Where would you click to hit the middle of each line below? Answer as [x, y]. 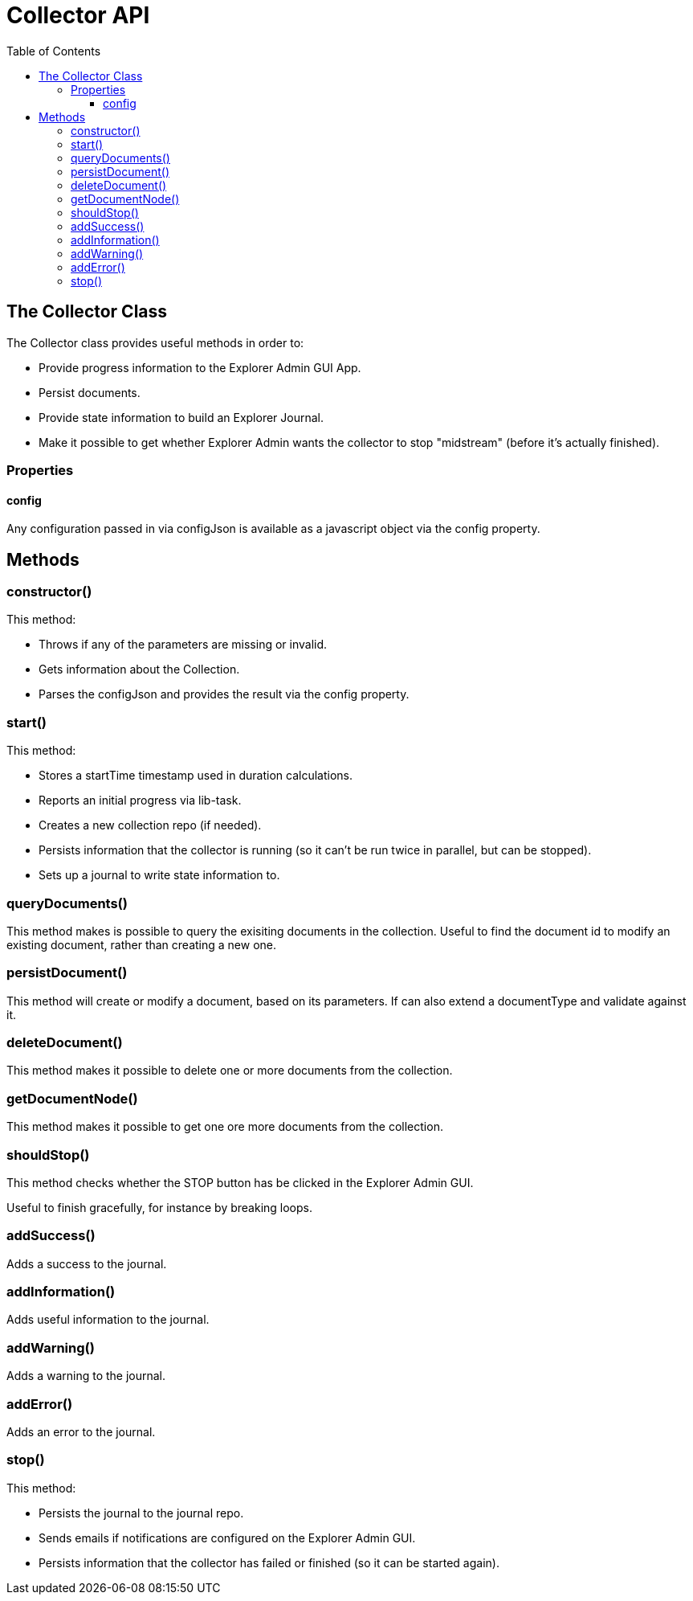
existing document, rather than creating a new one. [142, 944]
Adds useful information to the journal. [108, 1320]
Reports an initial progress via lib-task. [140, 800]
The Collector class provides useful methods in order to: [155, 342]
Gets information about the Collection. [139, 669]
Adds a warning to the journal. [86, 1376]
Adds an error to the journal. [81, 1431]
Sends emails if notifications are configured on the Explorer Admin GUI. [227, 1538]
